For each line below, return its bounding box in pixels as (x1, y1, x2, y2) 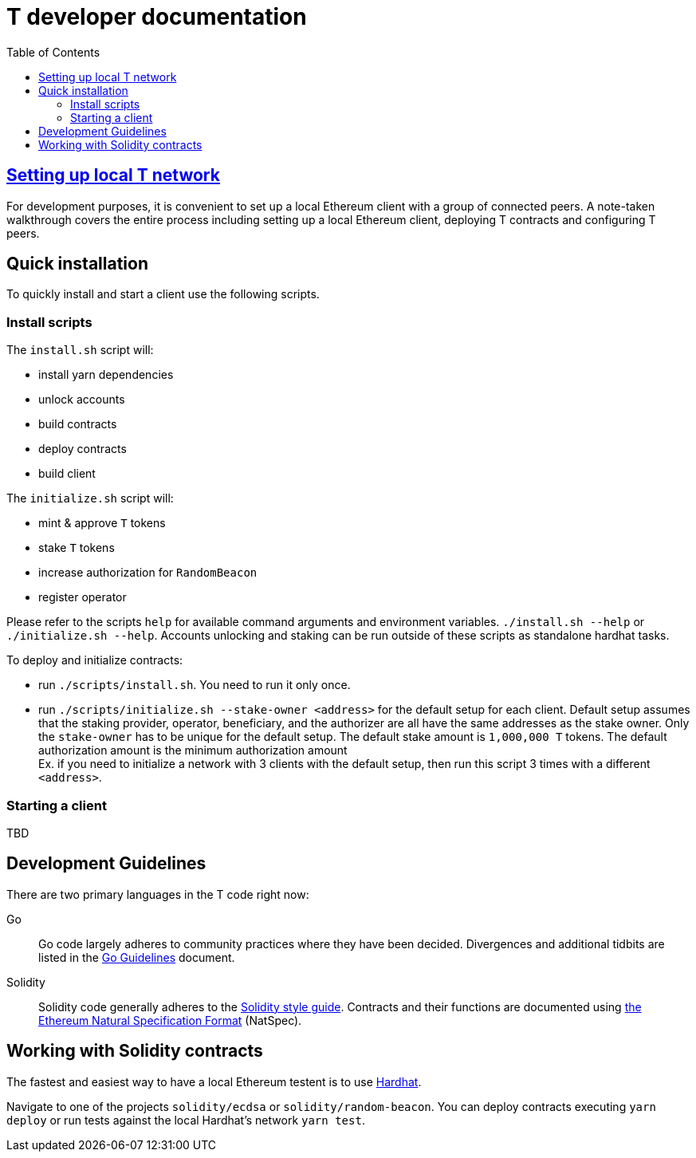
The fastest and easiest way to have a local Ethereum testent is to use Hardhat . (6, 1074, 422, 1089)
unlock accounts (38, 392, 125, 407)
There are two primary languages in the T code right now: (6, 887, 309, 901)
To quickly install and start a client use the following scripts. (6, 287, 320, 301)
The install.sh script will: (6, 343, 154, 357)
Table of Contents (6, 45, 100, 59)
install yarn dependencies (38, 368, 174, 382)
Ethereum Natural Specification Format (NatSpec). (38, 1013, 302, 1027)
